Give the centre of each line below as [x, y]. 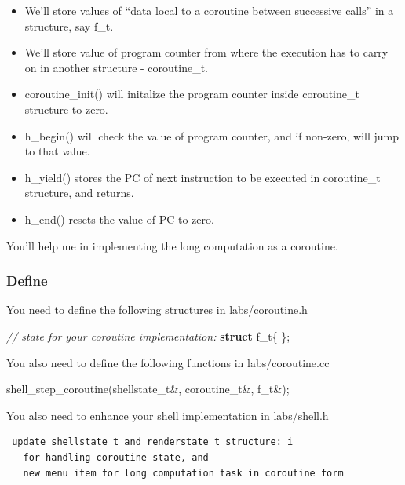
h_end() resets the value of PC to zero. [119, 219]
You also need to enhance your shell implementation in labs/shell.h [168, 415]
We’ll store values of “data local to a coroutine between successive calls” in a [209, 10]
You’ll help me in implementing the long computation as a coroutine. [172, 245]
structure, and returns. [79, 193]
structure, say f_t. [69, 26]
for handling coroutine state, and [116, 457]
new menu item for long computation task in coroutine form [183, 473]
